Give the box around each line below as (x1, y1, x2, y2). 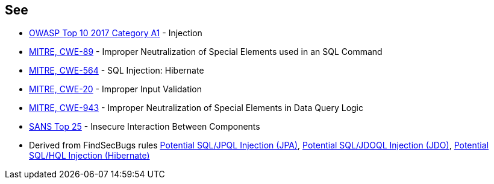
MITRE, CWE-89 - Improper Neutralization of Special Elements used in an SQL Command (29, 46, 383, 57)
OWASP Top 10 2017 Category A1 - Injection (29, 28, 202, 39)
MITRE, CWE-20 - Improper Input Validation (29, 84, 202, 95)
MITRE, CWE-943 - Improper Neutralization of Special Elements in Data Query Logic (29, 103, 364, 113)
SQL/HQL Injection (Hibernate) (29, 150, 150, 161)
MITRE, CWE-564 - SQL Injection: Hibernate (29, 65, 204, 76)
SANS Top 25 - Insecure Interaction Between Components (29, 121, 260, 132)
